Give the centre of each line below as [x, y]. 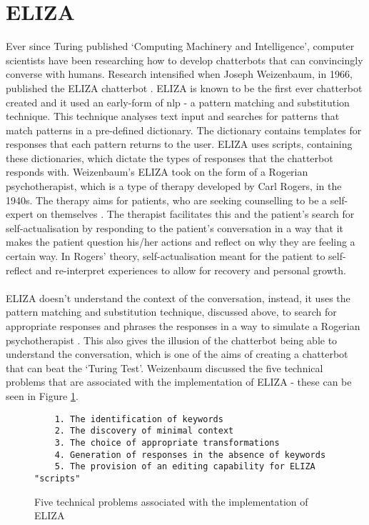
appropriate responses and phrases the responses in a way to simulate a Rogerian [183, 326]
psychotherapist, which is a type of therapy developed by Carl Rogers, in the [174, 186]
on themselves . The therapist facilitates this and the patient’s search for [196, 214]
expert [20, 214]
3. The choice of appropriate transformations [167, 442]
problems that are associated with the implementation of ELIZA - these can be [179, 382]
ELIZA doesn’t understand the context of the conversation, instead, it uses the [178, 297]
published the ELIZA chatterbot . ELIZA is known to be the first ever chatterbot [184, 87]
